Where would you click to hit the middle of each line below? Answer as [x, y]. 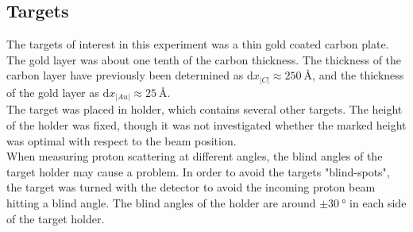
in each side [378, 202]
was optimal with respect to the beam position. [122, 140]
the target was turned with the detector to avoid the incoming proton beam [191, 187]
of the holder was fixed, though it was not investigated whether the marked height [206, 125]
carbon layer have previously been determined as [125, 75]
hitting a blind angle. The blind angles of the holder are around [161, 202]
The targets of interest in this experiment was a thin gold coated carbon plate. [198, 44]
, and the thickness [358, 75]
